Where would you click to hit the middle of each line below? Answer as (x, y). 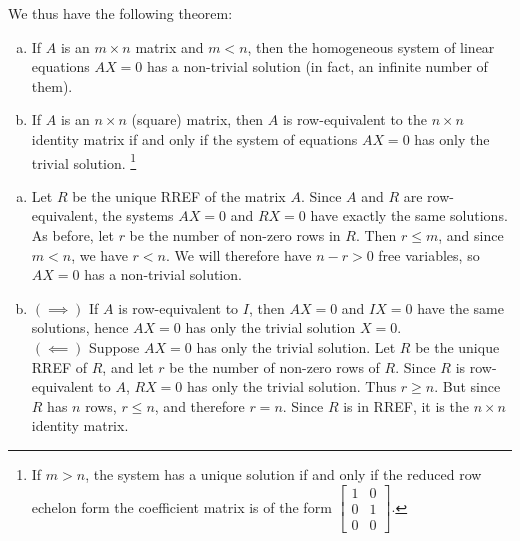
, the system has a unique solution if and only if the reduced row (283, 473)
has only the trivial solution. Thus (292, 386)
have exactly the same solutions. (409, 215)
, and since (471, 235)
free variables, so (429, 254)
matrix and (169, 46)
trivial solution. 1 (84, 161)
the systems (138, 215)
